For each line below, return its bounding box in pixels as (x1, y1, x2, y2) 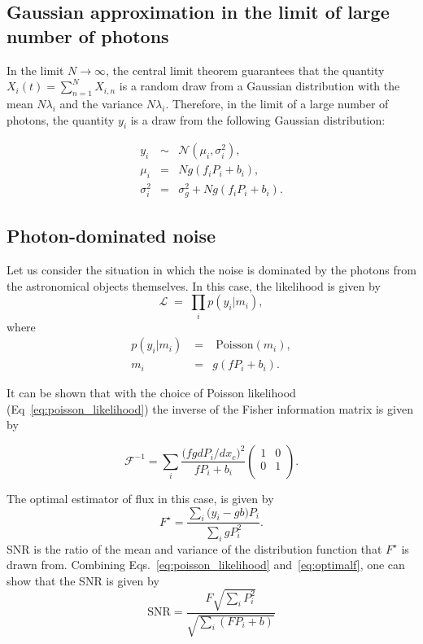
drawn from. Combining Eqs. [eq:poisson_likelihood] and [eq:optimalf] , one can (7, 556, 405, 573)
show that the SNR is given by (7, 572, 159, 589)
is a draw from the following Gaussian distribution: (130, 111, 386, 128)
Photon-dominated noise (7, 223, 216, 248)
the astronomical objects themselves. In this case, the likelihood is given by (7, 277, 381, 294)
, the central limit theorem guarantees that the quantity (106, 61, 385, 78)
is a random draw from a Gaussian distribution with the (119, 77, 400, 94)
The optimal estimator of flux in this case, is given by (7, 489, 274, 506)
